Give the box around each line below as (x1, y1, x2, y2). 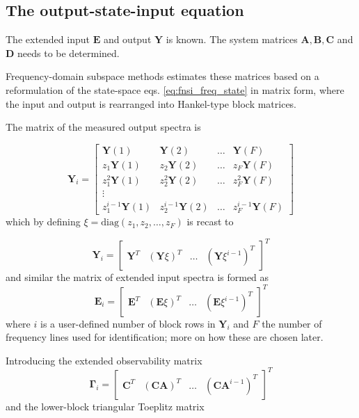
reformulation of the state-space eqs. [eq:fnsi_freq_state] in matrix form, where (6, 82, 344, 97)
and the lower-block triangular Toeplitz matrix (6, 399, 205, 413)
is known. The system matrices (166, 32, 298, 47)
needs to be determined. (17, 45, 120, 60)
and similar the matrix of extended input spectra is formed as (6, 270, 269, 284)
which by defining (6, 214, 81, 229)
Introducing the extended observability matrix (6, 353, 202, 367)
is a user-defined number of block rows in (40, 316, 216, 330)
